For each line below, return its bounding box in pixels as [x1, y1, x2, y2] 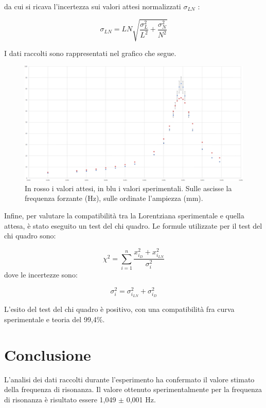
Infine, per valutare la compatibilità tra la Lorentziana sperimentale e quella [4, 210, 244, 220]
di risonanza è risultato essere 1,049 [4, 394, 116, 404]
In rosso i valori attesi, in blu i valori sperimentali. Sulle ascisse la [25, 182, 232, 193]
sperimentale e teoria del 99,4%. [4, 313, 105, 324]
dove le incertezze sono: [4, 269, 78, 280]
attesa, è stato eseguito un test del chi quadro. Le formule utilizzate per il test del [4, 220, 262, 231]
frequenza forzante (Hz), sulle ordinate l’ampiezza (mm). [25, 193, 203, 203]
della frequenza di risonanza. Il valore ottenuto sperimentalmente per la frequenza [4, 384, 262, 395]
